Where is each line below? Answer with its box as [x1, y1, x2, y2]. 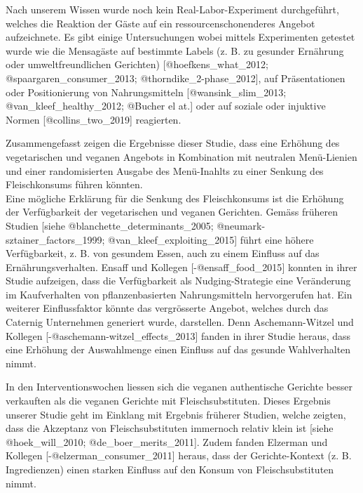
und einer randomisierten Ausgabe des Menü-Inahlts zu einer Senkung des [6, 163, 324, 178]
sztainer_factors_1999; [6, 232, 105, 246]
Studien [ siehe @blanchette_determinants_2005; [6, 218, 214, 232]
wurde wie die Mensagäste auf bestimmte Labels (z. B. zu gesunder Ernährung [6, 43, 344, 58]
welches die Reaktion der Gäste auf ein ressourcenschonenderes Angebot [6, 15, 315, 30]
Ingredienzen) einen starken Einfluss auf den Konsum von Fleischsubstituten [6, 462, 334, 476]
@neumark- [217, 218, 266, 232]
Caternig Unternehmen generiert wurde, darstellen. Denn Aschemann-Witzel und [6, 315, 354, 329]
